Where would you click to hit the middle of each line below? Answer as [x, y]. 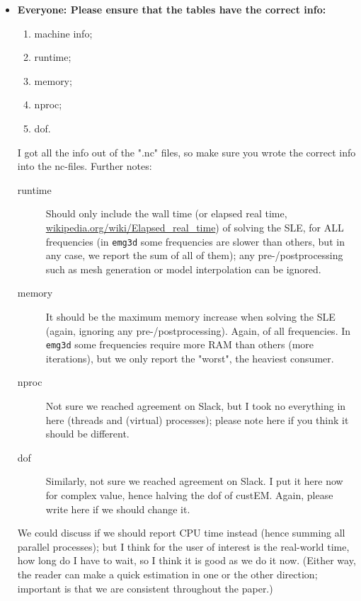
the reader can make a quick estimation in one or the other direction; [167, 574]
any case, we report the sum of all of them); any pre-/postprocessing [194, 255]
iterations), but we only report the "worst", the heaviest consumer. [190, 358]
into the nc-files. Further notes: [85, 166]
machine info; [63, 33]
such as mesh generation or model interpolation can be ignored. [183, 269]
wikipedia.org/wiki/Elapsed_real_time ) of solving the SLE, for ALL [195, 227]
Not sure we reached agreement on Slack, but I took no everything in [196, 406]
